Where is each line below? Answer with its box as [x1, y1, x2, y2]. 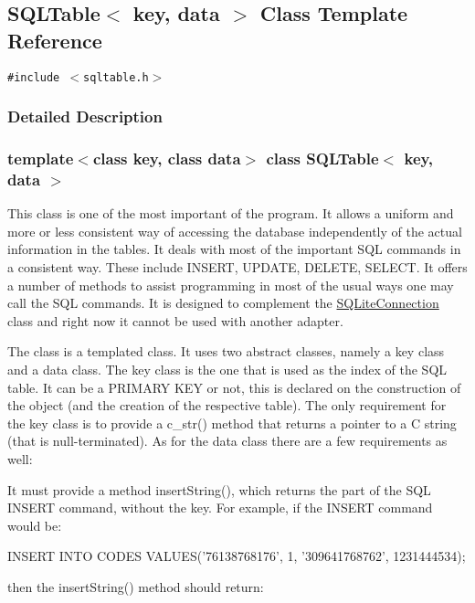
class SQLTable [266, 147, 379, 170]
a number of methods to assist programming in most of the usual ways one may [7, 275, 454, 294]
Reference [7, 26, 102, 54]
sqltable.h [83, 70, 149, 84]
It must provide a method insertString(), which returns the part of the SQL [7, 480, 431, 499]
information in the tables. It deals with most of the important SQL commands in [7, 239, 461, 259]
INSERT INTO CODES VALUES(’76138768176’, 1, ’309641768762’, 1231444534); [7, 546, 466, 566]
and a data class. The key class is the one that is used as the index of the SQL [7, 359, 448, 378]
